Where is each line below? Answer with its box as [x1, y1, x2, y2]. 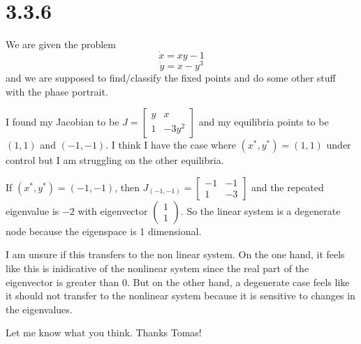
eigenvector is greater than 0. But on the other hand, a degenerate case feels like [6, 274, 350, 289]
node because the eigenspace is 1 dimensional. [6, 223, 202, 238]
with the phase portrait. [6, 84, 108, 98]
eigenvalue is [6, 203, 59, 218]
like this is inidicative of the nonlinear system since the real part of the [6, 260, 309, 275]
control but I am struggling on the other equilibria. [6, 153, 224, 167]
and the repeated [251, 179, 324, 194]
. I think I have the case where [105, 137, 236, 152]
